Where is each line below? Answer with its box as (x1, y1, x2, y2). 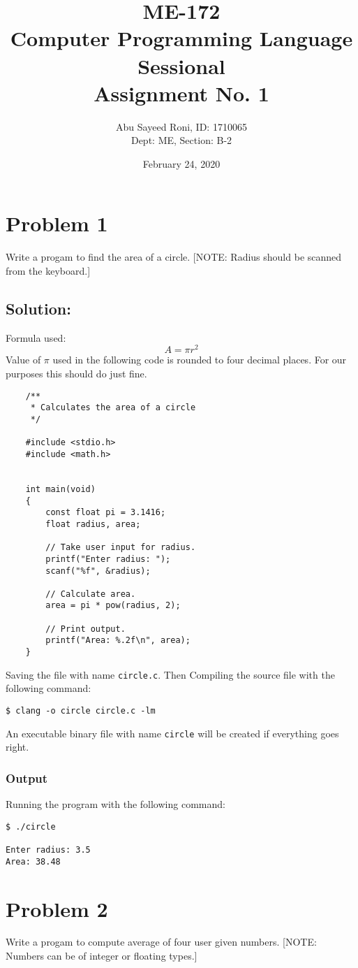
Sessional (137, 51, 225, 80)
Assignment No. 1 (94, 78, 269, 107)
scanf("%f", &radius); (45, 565, 151, 576)
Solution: (6, 297, 71, 319)
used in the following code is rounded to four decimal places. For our (52, 352, 347, 367)
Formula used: (6, 330, 66, 345)
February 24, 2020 (142, 156, 221, 171)
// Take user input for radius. (45, 542, 196, 553)
